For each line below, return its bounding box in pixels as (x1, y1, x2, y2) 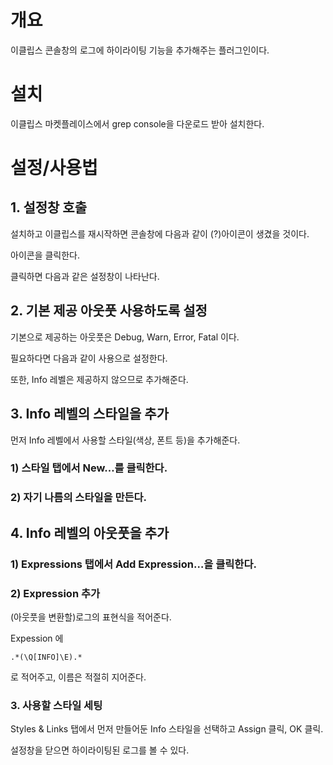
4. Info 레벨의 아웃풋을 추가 (10, 524, 170, 541)
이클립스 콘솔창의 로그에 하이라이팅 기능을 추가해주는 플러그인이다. (10, 44, 270, 56)
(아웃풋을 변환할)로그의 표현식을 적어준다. (10, 611, 172, 623)
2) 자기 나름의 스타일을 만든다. (10, 491, 148, 505)
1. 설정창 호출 (10, 199, 87, 216)
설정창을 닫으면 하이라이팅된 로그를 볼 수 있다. (10, 744, 190, 756)
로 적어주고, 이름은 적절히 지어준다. (10, 671, 147, 683)
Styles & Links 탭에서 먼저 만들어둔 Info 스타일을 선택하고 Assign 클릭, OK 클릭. (10, 723, 324, 735)
